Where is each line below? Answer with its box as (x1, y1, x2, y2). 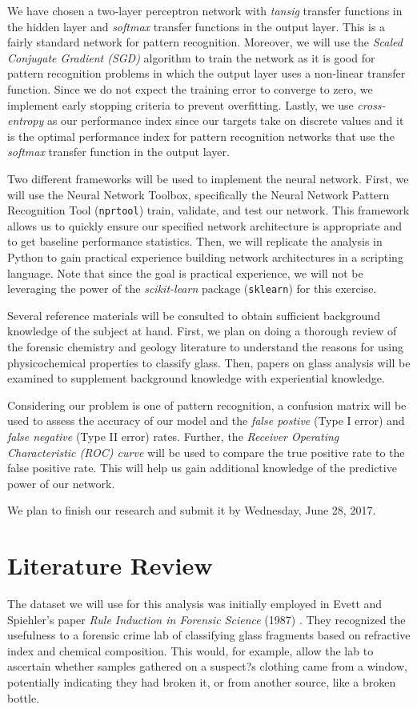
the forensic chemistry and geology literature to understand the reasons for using (7, 338, 404, 354)
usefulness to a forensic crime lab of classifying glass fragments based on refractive (7, 627, 411, 643)
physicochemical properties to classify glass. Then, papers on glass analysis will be (7, 354, 411, 371)
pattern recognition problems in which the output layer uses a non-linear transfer (7, 65, 406, 82)
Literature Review (7, 549, 213, 582)
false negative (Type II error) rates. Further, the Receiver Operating (7, 427, 339, 444)
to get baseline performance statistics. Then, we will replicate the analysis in (7, 233, 383, 250)
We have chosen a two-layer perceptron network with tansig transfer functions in (7, 2, 403, 18)
